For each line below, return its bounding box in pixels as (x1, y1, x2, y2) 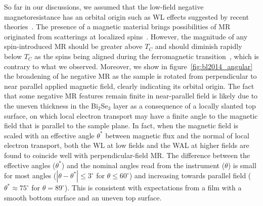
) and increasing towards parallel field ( (129, 170, 251, 181)
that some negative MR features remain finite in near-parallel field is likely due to (4, 90, 258, 101)
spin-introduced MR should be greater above (4, 41, 143, 51)
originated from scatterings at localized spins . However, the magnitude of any (4, 31, 248, 41)
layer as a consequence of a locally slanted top (113, 100, 256, 111)
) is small (228, 160, 256, 170)
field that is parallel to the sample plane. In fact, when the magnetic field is (4, 120, 239, 131)
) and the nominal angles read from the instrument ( (61, 160, 225, 170)
